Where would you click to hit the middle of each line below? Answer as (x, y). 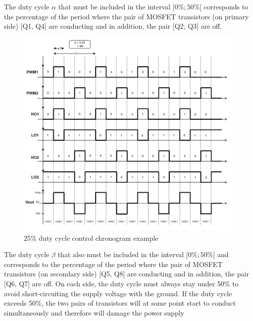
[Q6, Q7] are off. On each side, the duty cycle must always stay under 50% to (121, 283)
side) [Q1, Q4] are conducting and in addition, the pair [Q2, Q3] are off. (113, 26)
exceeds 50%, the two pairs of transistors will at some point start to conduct (120, 303)
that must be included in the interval (114, 6)
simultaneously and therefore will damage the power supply (94, 312)
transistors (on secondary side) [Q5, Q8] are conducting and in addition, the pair (126, 274)
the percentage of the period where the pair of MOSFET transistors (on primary (126, 16)
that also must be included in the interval (121, 254)
